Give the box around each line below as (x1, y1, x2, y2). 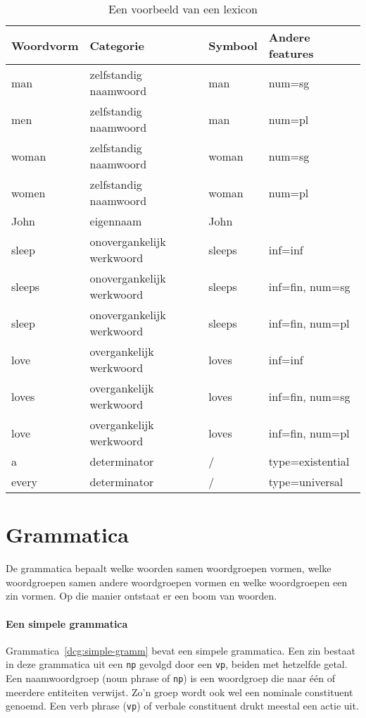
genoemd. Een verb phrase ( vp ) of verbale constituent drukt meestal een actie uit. (6, 698, 359, 713)
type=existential (268, 453, 350, 469)
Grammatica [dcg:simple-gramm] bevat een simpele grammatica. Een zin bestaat (6, 643, 355, 657)
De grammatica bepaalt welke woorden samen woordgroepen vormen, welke (6, 561, 332, 576)
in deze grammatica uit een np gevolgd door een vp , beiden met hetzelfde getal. (6, 657, 348, 671)
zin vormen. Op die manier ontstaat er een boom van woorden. (6, 588, 277, 603)
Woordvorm (11, 37, 79, 54)
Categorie (89, 37, 144, 54)
